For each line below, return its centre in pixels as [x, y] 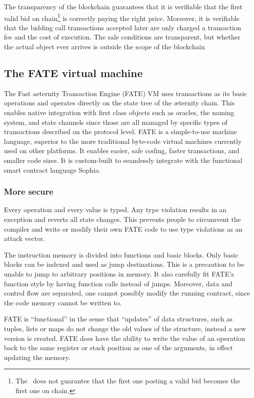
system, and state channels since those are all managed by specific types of [116, 122]
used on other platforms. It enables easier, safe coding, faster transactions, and [122, 150]
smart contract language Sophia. [53, 169]
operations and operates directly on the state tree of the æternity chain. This [119, 103]
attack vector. [25, 238]
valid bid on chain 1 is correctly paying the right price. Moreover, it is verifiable [122, 17]
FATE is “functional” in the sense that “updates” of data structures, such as [118, 319]
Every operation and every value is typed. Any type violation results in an [115, 209]
